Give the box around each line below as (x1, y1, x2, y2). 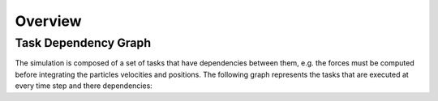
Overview (15, 12, 82, 30)
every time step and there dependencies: (15, 81, 153, 90)
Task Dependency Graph (15, 36, 152, 50)
